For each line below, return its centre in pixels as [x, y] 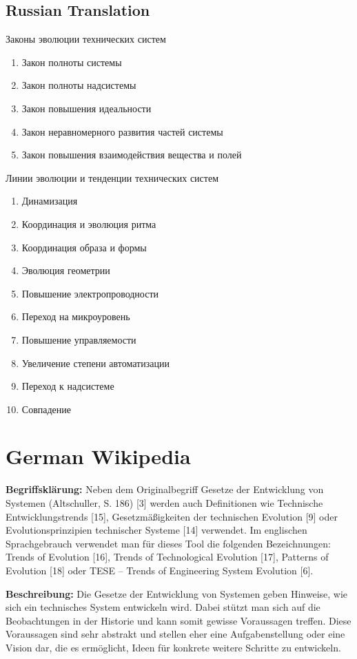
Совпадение [46, 409]
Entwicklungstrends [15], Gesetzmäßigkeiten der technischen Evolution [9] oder [172, 516]
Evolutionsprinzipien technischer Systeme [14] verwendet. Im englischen [156, 530]
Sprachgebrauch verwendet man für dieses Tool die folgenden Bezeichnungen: [168, 543]
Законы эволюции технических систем [86, 39]
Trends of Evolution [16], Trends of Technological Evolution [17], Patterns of [167, 557]
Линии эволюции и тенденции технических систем [112, 177]
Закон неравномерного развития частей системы [122, 131]
